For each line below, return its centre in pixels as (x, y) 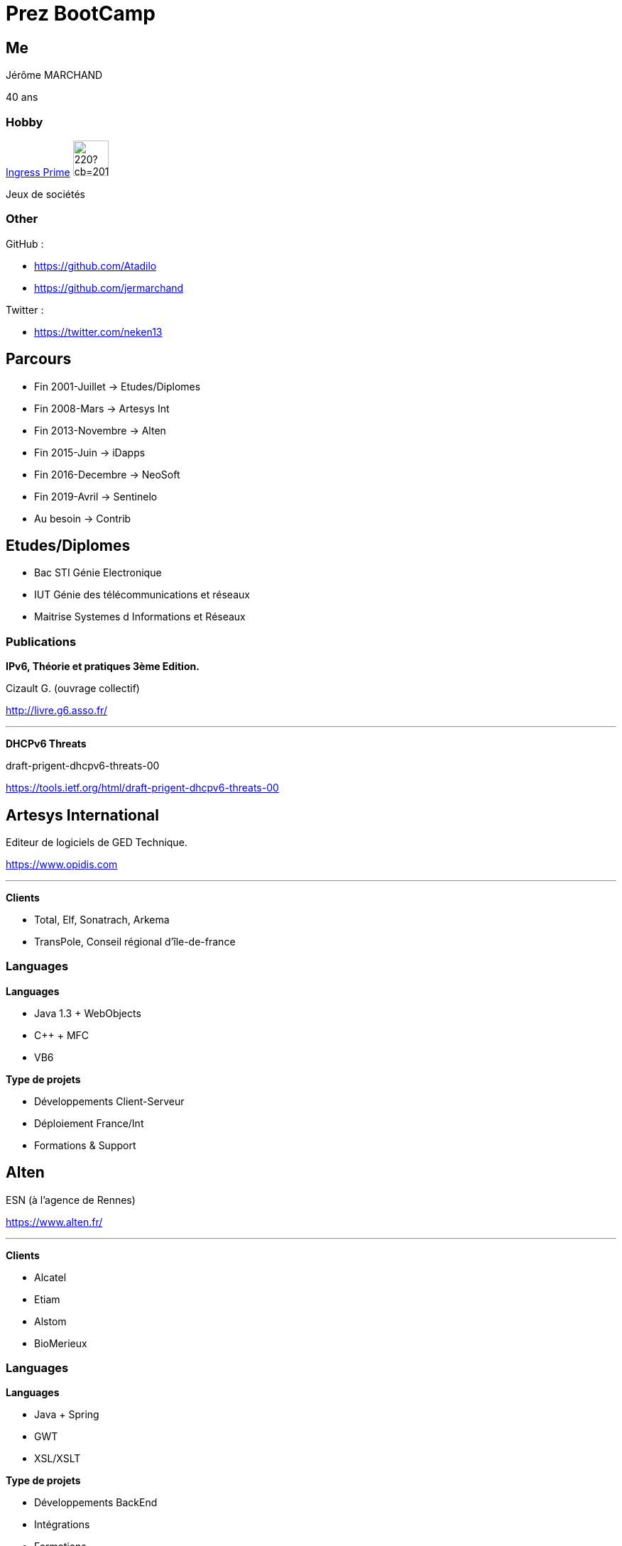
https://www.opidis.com (62, 864)
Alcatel (50, 1277)
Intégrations (62, 1525)
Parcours (39, 359)
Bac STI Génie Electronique (98, 573)
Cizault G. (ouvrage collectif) (73, 689)
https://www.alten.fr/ (54, 1222)
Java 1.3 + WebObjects (88, 1013)
